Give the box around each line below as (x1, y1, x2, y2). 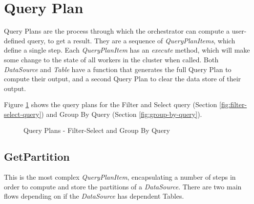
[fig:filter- (219, 99, 247, 110)
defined (4, 35, 25, 45)
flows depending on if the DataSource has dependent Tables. (4, 191, 184, 201)
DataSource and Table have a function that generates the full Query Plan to (4, 64, 232, 74)
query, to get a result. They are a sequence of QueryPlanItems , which (27, 35, 235, 45)
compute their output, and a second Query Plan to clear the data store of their (4, 74, 241, 84)
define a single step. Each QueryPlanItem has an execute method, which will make (4, 45, 250, 55)
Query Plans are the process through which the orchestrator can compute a (4, 26, 230, 36)
